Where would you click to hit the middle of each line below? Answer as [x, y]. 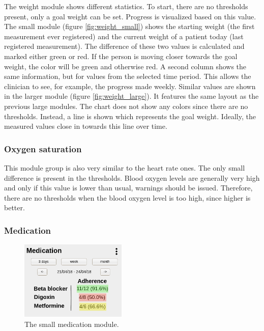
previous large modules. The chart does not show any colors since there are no [126, 106]
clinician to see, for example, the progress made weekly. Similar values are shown [130, 86]
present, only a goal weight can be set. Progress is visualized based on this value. [130, 16]
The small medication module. [72, 324]
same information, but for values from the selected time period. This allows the [128, 76]
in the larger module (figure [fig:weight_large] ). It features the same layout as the [131, 96]
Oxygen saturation [43, 148]
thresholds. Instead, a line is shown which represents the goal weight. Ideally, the [130, 116]
